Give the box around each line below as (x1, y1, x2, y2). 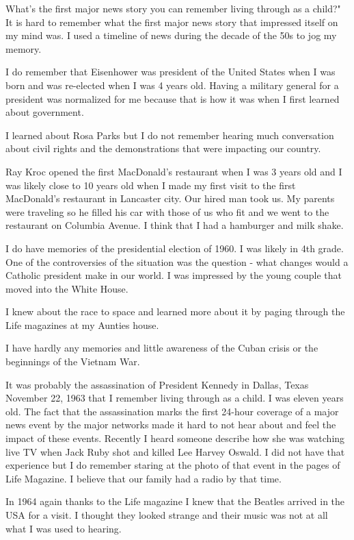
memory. (5, 41, 42, 56)
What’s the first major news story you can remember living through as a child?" (5, 1, 341, 15)
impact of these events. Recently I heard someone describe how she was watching (5, 431, 345, 445)
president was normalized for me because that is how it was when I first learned (5, 91, 340, 106)
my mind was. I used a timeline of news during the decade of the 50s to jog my (5, 28, 337, 42)
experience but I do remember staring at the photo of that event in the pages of (5, 458, 340, 472)
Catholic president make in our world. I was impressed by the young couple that (5, 268, 342, 282)
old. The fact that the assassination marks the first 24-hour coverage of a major (5, 404, 339, 418)
